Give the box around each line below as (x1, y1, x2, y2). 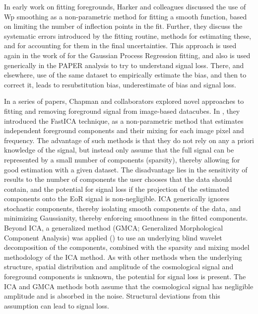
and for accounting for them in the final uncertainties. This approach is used (4, 40, 237, 51)
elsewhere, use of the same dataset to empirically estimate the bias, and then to (4, 70, 247, 80)
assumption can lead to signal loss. (4, 300, 109, 311)
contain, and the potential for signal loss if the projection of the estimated (4, 183, 229, 194)
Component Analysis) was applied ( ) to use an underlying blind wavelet (4, 232, 222, 242)
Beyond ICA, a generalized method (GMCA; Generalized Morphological (4, 223, 223, 233)
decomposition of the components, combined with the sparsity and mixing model (4, 242, 250, 252)
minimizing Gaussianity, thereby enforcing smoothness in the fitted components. (4, 213, 248, 223)
